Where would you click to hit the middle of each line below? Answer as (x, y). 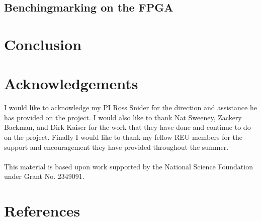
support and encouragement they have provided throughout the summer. (116, 147)
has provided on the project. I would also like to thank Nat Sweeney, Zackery (123, 117)
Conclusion (43, 44)
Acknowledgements (71, 83)
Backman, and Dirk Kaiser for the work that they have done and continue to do (127, 127)
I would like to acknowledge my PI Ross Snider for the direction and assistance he (130, 107)
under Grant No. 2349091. (44, 176)
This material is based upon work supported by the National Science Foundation (128, 166)
